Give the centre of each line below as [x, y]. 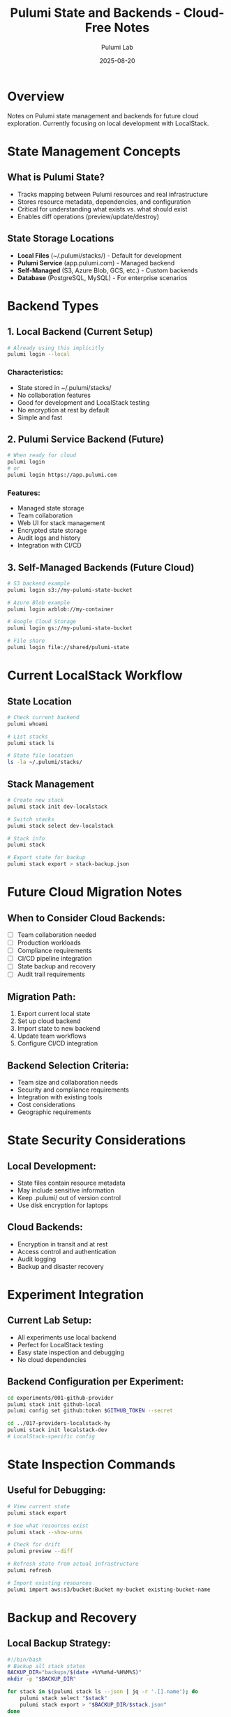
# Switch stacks [31, 819]
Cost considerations [46, 1105]
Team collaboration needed [57, 935]
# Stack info [26, 838]
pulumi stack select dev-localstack [60, 826]
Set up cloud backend [49, 1021]
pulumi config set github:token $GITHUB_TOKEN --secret [90, 1411]
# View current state [39, 1506]
